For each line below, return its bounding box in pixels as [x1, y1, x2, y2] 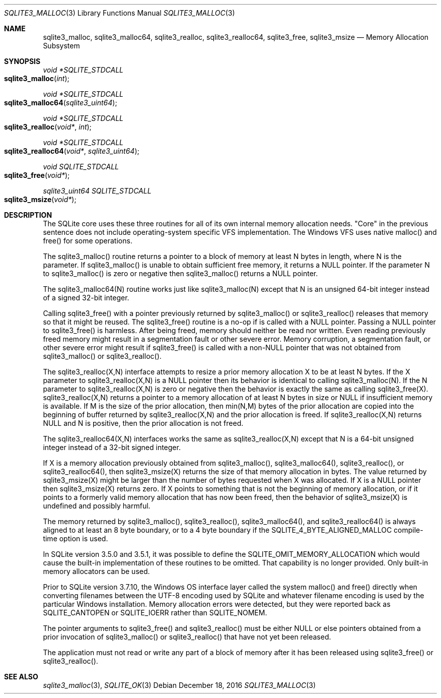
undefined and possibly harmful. [43, 501, 151, 510]
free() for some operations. [43, 236, 132, 245]
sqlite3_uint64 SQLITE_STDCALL [43, 186, 152, 195]
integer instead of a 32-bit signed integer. [43, 443, 181, 452]
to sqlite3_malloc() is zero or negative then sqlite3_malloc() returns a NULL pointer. [43, 269, 318, 278]
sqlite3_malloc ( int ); [4, 74, 69, 83]
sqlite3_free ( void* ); [4, 171, 70, 179]
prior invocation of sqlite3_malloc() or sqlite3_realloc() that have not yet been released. [43, 632, 331, 641]
